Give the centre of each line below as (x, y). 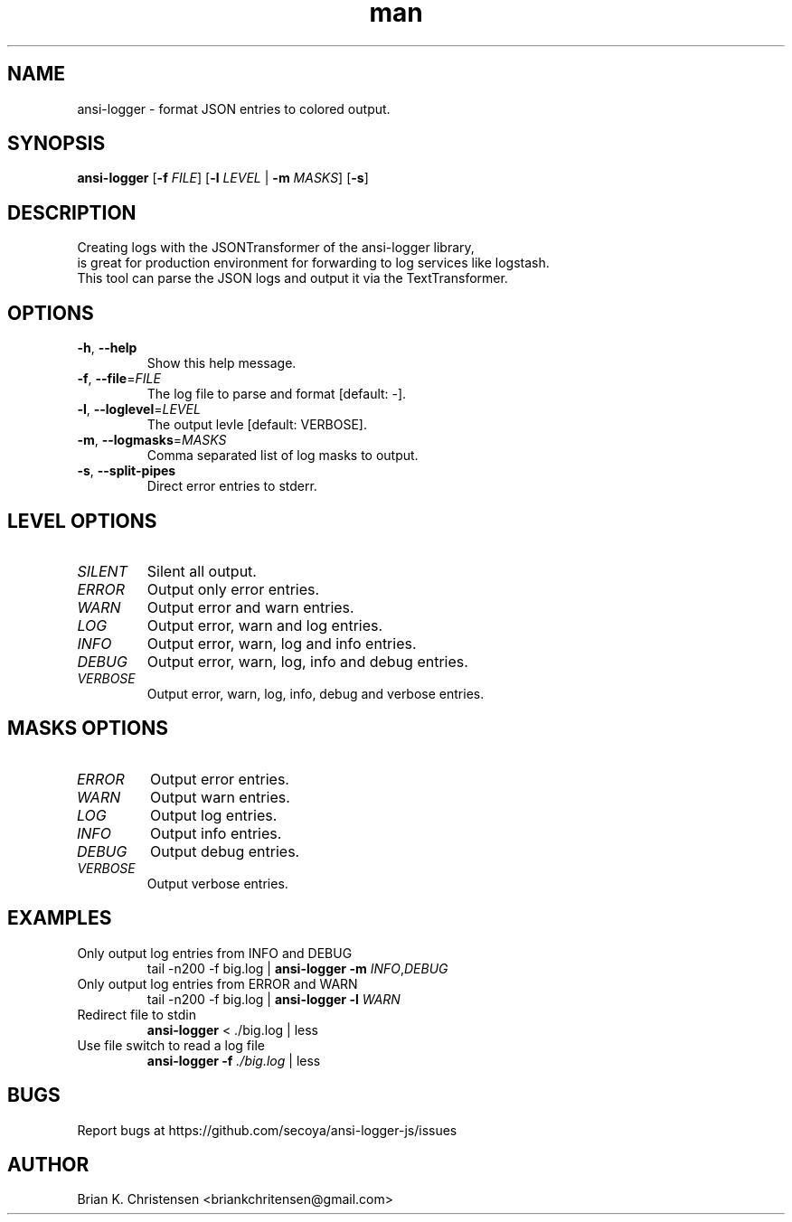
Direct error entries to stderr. (232, 486)
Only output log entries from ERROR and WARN (217, 983)
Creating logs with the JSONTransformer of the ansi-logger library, (276, 248)
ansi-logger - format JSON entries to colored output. (234, 108)
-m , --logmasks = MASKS (152, 440)
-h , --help (107, 348)
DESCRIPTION (72, 212)
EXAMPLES (60, 918)
